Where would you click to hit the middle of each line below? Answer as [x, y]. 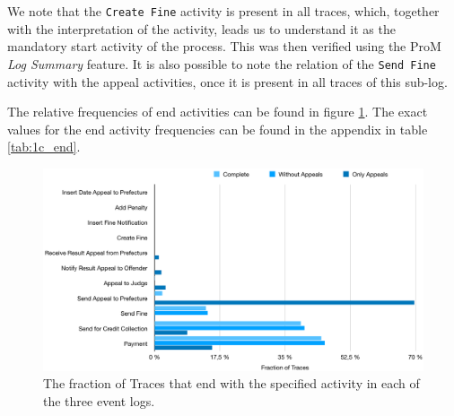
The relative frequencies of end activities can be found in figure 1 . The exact [218, 112]
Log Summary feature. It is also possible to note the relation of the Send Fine [222, 63]
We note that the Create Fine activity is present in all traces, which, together [223, 11]
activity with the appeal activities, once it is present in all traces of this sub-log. [227, 81]
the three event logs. [99, 400]
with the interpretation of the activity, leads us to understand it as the [201, 28]
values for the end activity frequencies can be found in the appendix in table [218, 129]
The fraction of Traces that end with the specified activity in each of [231, 383]
